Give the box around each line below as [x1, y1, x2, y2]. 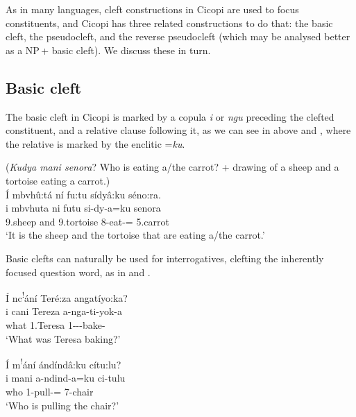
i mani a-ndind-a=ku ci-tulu [6, 371, 126, 385]
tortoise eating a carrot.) [6, 173, 110, 187]
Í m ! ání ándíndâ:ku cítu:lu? [6, 355, 121, 371]
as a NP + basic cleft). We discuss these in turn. [6, 42, 211, 57]
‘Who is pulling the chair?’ [6, 398, 119, 412]
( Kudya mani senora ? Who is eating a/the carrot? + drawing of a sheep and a [6, 160, 339, 174]
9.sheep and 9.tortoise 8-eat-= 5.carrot [6, 214, 169, 228]
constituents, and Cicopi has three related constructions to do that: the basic [6, 15, 333, 30]
